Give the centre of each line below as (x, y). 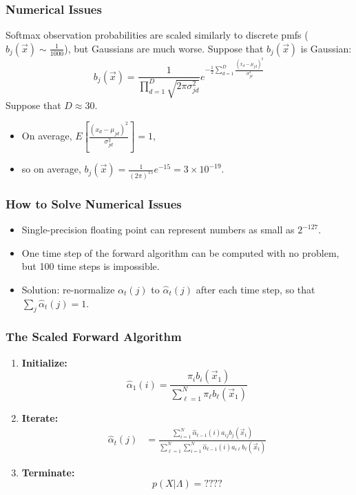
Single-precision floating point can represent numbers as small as (158, 230)
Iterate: (40, 417)
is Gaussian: (326, 48)
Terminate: (48, 472)
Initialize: (44, 362)
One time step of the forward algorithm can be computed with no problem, (180, 252)
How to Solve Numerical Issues (94, 203)
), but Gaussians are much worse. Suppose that (164, 48)
